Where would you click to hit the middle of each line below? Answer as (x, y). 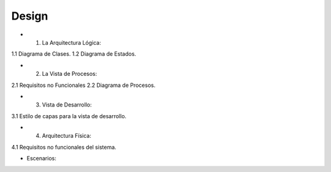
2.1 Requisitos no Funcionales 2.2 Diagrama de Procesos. (83, 85)
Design (30, 16)
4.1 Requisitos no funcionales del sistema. (64, 147)
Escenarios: (41, 159)
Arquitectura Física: (67, 136)
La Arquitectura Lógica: (71, 42)
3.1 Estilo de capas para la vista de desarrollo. (69, 116)
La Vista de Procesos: (70, 74)
